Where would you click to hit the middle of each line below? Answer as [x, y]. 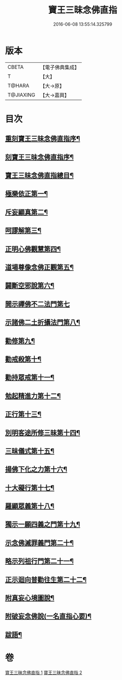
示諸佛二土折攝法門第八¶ [43, 322]
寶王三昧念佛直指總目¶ [39, 175]
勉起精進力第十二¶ [33, 396]
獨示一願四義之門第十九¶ [43, 524]
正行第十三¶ [23, 414]
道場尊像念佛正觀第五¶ [39, 267]
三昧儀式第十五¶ [30, 451]
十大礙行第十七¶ [30, 488]
